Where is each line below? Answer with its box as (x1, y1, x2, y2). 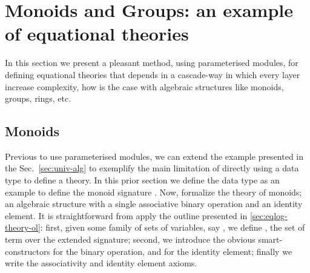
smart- (258, 233, 283, 246)
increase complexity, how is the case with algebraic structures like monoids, (5, 80, 284, 93)
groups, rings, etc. (5, 92, 71, 105)
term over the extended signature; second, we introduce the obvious (5, 233, 256, 246)
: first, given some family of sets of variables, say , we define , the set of (40, 221, 305, 234)
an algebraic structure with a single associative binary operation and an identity (5, 197, 303, 210)
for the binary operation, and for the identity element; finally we (53, 245, 292, 257)
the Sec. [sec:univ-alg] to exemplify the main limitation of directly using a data (5, 162, 299, 174)
